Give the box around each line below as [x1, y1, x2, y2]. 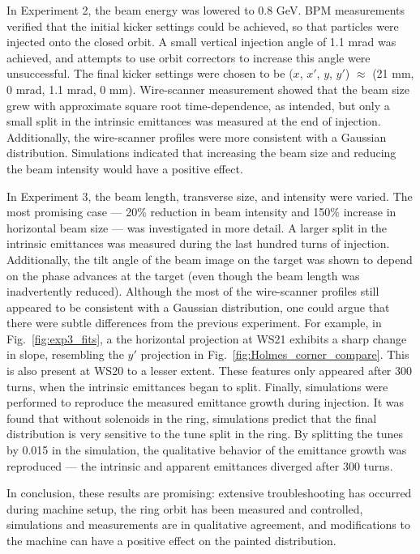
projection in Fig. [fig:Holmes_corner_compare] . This [140, 346, 409, 363]
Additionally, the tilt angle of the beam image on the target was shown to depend [6, 250, 413, 267]
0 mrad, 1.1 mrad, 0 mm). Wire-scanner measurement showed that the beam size [6, 80, 410, 97]
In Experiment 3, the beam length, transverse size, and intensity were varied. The [6, 187, 413, 204]
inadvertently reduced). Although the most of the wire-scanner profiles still [6, 283, 379, 300]
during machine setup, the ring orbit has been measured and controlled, [6, 500, 363, 517]
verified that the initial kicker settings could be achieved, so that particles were [6, 17, 399, 34]
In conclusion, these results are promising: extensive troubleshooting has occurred [6, 484, 412, 501]
